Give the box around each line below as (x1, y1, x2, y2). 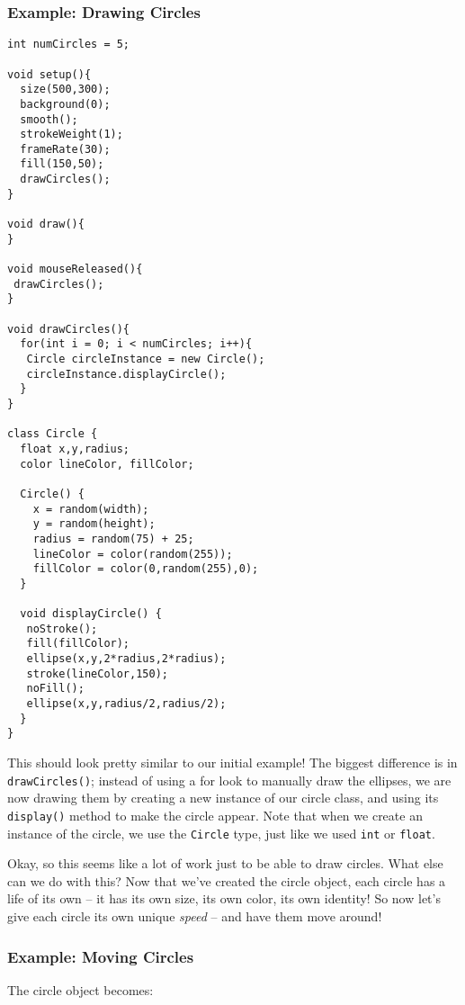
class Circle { (7, 427, 98, 441)
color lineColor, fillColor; (20, 457, 194, 471)
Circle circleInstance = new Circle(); (26, 353, 265, 365)
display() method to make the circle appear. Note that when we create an (7, 805, 423, 824)
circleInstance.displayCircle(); (26, 367, 227, 381)
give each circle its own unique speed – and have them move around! (7, 907, 382, 925)
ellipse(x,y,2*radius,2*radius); (26, 652, 227, 666)
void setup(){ (7, 67, 92, 81)
